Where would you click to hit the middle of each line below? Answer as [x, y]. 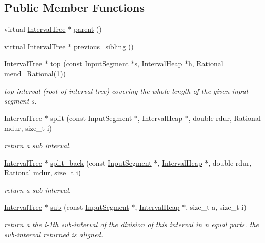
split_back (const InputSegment [101, 162]
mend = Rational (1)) [35, 73]
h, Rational [206, 63]
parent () [88, 29]
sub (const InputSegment [90, 207]
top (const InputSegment [89, 63]
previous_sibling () [104, 46]
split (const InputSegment [91, 118]
